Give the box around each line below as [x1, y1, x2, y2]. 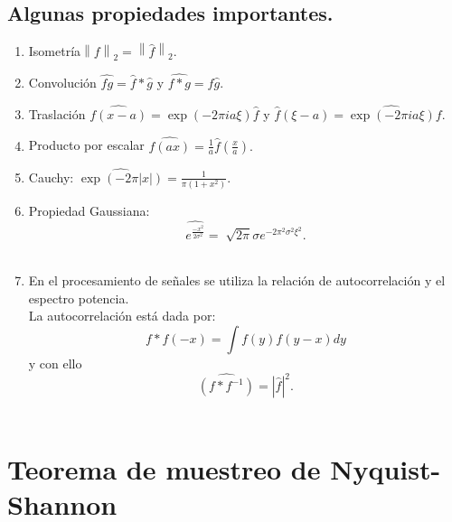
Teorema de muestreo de [7, 450, 321, 487]
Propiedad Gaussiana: [28, 201, 150, 220]
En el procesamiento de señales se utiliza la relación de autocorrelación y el [28, 271, 446, 290]
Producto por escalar [28, 135, 145, 154]
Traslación [28, 104, 86, 123]
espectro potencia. [28, 288, 129, 307]
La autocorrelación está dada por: [28, 306, 216, 325]
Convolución [28, 73, 97, 92]
